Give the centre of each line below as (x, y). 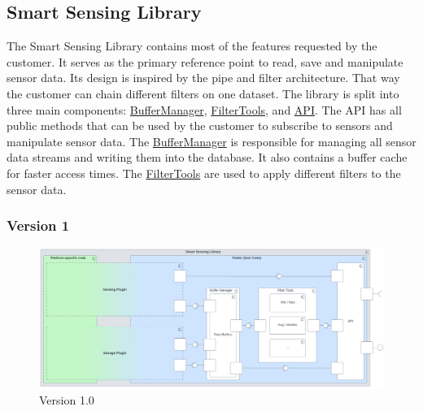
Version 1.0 (67, 400)
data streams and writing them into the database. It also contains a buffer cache (207, 157)
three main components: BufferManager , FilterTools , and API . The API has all (204, 109)
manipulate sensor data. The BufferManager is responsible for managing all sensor (211, 141)
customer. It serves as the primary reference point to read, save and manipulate (205, 61)
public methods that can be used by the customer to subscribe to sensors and (200, 125)
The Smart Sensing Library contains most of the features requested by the (192, 46)
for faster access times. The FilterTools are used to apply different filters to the (204, 173)
